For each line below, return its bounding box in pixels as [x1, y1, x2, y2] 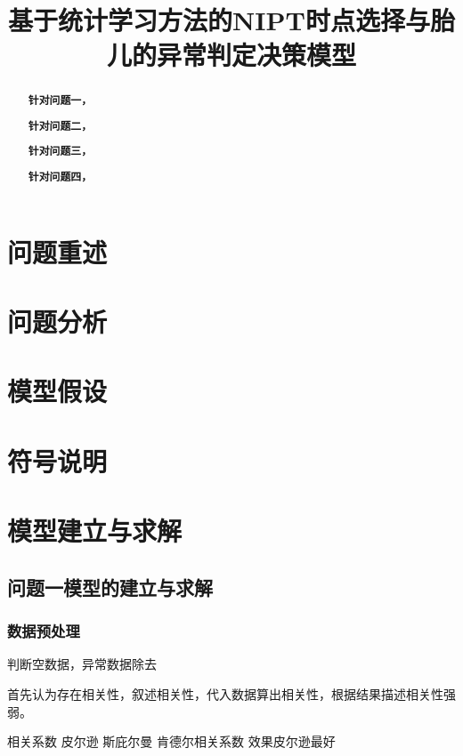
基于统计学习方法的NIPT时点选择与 [8, 2, 430, 38]
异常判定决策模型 [156, 36, 356, 73]
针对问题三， [28, 143, 93, 159]
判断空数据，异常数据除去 [7, 655, 157, 673]
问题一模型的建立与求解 [7, 573, 213, 600]
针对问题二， [28, 117, 93, 133]
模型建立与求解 [7, 512, 183, 549]
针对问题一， [28, 92, 93, 109]
